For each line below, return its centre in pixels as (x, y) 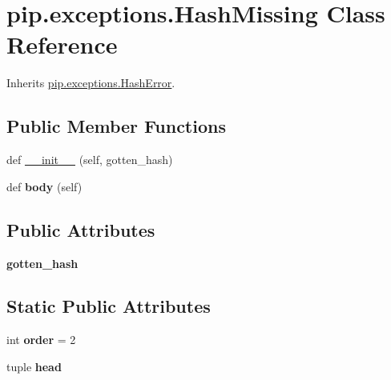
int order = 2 (41, 340)
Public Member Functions (116, 126)
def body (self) (44, 186)
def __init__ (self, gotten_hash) (90, 160)
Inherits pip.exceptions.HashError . (91, 83)
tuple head (34, 366)
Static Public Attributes (109, 306)
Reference (62, 44)
